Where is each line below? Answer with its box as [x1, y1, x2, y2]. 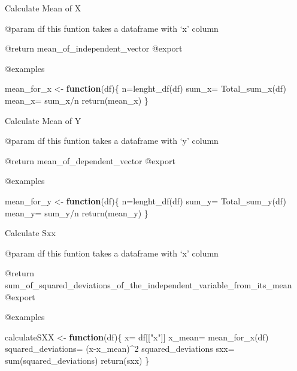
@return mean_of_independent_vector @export [5, 42, 183, 55]
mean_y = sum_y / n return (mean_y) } [5, 206, 148, 219]
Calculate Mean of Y [5, 114, 81, 126]
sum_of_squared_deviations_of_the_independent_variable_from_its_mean [5, 278, 292, 291]
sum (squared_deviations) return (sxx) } [5, 354, 150, 366]
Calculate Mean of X [5, 2, 81, 14]
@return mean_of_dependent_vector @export [5, 154, 175, 167]
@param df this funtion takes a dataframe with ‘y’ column [5, 134, 219, 147]
